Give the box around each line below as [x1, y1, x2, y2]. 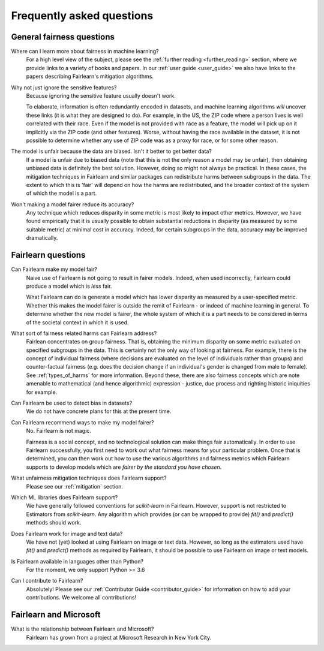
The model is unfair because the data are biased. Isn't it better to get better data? [11, 147, 212, 155]
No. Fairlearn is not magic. [26, 427, 91, 435]
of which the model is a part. [26, 189, 97, 197]
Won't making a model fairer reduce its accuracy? [11, 201, 134, 208]
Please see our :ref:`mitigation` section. [26, 483, 123, 490]
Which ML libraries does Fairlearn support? [11, 493, 118, 501]
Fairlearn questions [11, 250, 86, 260]
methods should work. [26, 519, 82, 526]
